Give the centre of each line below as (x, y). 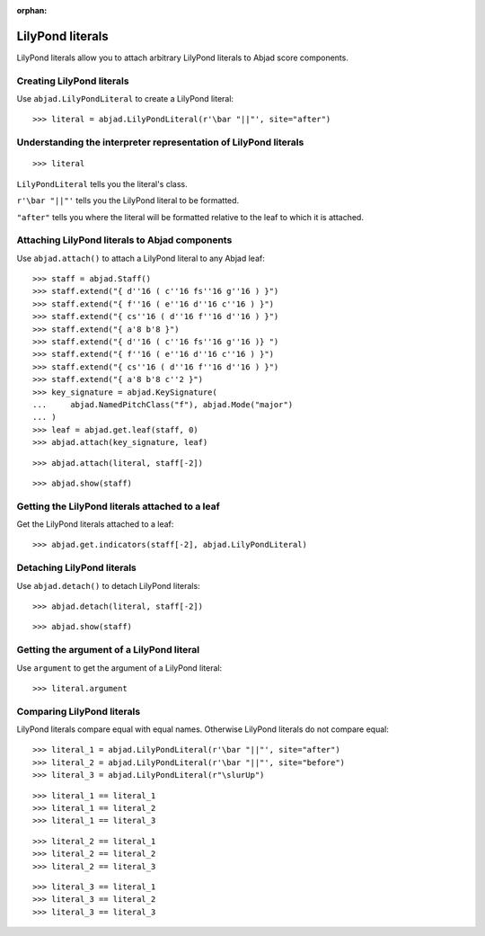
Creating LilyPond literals (73, 81)
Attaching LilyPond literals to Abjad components (124, 240)
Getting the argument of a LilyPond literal (108, 650)
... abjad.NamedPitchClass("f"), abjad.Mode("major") (163, 405)
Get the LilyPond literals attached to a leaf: (95, 524)
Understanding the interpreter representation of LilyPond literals (160, 142)
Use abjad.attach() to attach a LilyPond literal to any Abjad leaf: (141, 258)
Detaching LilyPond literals (76, 568)
